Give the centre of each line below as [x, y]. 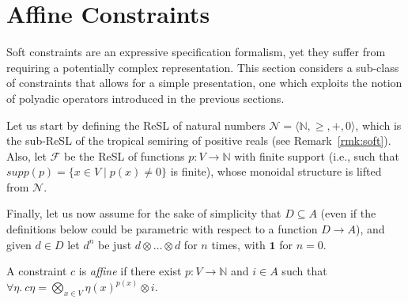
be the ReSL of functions [125, 155]
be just [115, 244]
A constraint [37, 271]
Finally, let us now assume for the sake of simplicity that [144, 213]
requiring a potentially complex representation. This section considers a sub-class [203, 67]
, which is [378, 125]
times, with [238, 244]
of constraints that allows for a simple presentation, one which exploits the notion [204, 83]
